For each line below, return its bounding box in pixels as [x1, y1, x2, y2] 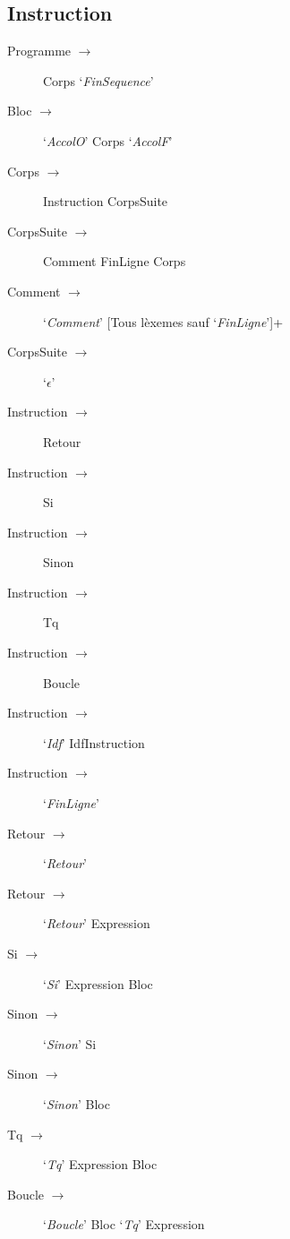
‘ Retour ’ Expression [43, 914, 150, 933]
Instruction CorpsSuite [43, 192, 168, 211]
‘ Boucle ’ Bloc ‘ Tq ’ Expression [43, 1215, 205, 1234]
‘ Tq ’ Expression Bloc [43, 1155, 158, 1174]
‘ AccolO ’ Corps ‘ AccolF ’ [43, 131, 173, 150]
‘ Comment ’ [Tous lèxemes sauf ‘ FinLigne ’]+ [43, 312, 284, 331]
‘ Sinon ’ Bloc [43, 1094, 110, 1113]
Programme [7, 41, 72, 60]
